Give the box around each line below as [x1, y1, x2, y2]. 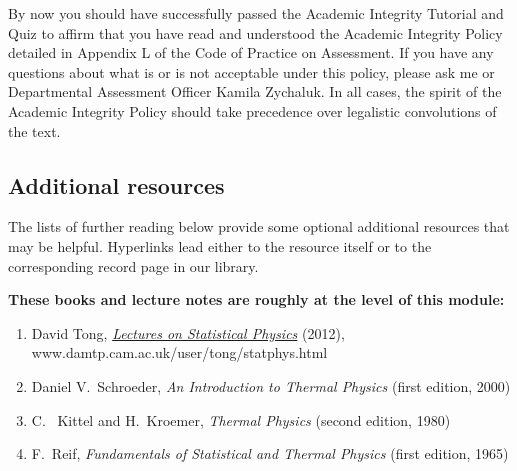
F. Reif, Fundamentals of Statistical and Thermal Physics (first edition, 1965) [31, 443, 509, 464]
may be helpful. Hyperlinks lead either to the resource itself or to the [8, 235, 432, 256]
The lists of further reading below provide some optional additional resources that [8, 216, 510, 237]
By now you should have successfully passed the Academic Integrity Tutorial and [8, 3, 504, 23]
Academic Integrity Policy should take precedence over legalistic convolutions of [8, 100, 497, 121]
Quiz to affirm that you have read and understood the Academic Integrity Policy [8, 22, 503, 43]
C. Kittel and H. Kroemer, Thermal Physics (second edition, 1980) [31, 409, 451, 430]
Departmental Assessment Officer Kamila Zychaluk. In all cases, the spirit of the [8, 81, 502, 102]
